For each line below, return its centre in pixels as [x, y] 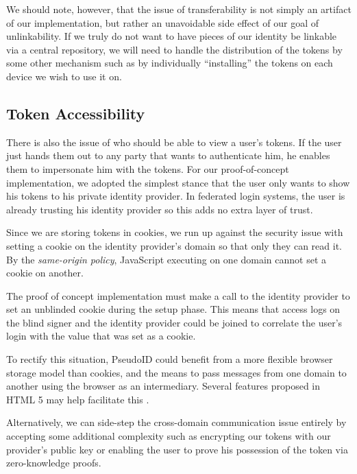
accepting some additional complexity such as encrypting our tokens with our [169, 436]
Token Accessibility [76, 113]
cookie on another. [45, 273]
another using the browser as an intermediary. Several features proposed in [163, 386]
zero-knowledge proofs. [54, 463]
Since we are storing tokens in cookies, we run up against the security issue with [175, 232]
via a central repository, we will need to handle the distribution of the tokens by [174, 49]
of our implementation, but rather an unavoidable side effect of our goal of [163, 22]
